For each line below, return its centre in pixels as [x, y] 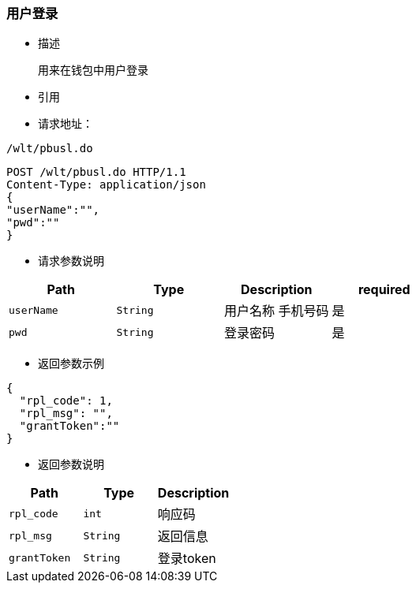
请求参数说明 [71, 261]
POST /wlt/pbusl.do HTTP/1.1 [96, 172]
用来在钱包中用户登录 [93, 71]
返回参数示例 [71, 363]
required [384, 290]
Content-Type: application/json [106, 185]
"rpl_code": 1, [66, 401]
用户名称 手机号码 [277, 311]
